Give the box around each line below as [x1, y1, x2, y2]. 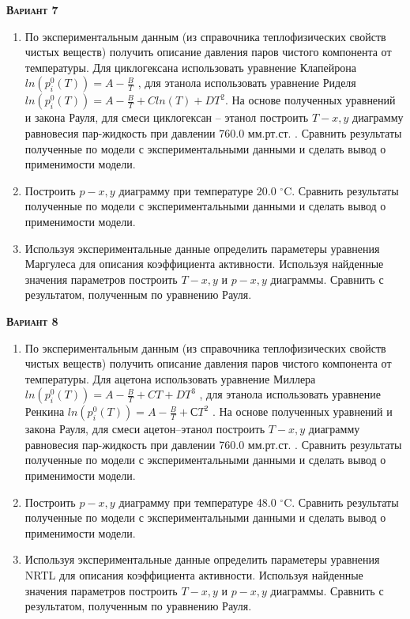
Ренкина [24, 403, 65, 420]
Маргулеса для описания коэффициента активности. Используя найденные [24, 255, 384, 272]
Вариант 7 [6, 2, 58, 17]
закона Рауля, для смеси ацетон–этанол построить [24, 421, 265, 437]
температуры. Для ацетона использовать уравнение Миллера [24, 370, 316, 387]
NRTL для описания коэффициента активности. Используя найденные [24, 567, 363, 583]
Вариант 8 [6, 312, 58, 329]
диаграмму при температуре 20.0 [118, 182, 276, 198]
